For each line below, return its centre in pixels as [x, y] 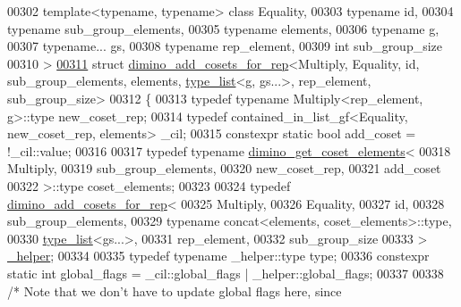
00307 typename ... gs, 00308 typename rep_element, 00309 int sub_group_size [225, 46]
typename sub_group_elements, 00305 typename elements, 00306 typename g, [223, 28]
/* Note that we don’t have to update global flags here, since [175, 290]
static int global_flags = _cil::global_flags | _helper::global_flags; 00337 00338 [226, 273]
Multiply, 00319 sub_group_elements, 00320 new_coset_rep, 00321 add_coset [224, 168]
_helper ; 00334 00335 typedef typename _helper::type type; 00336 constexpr [218, 256]
